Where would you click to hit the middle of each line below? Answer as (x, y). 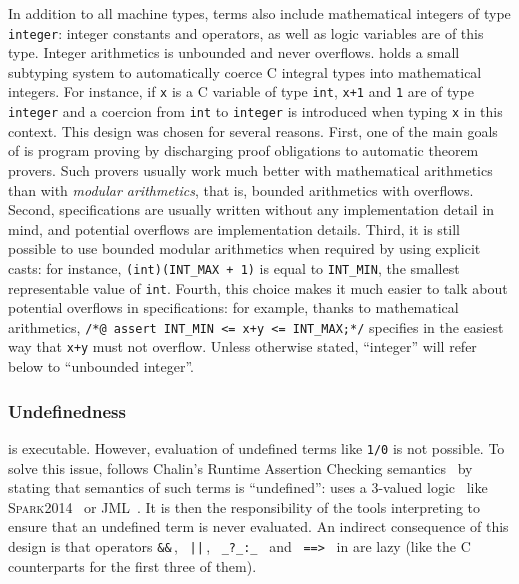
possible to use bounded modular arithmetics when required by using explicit (244, 248)
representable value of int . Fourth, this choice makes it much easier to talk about (258, 287)
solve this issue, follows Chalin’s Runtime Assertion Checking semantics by (240, 467)
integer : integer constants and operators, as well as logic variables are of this (246, 32)
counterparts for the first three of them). (132, 565)
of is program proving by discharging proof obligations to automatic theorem (243, 150)
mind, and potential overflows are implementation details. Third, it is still (234, 228)
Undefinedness (67, 410)
